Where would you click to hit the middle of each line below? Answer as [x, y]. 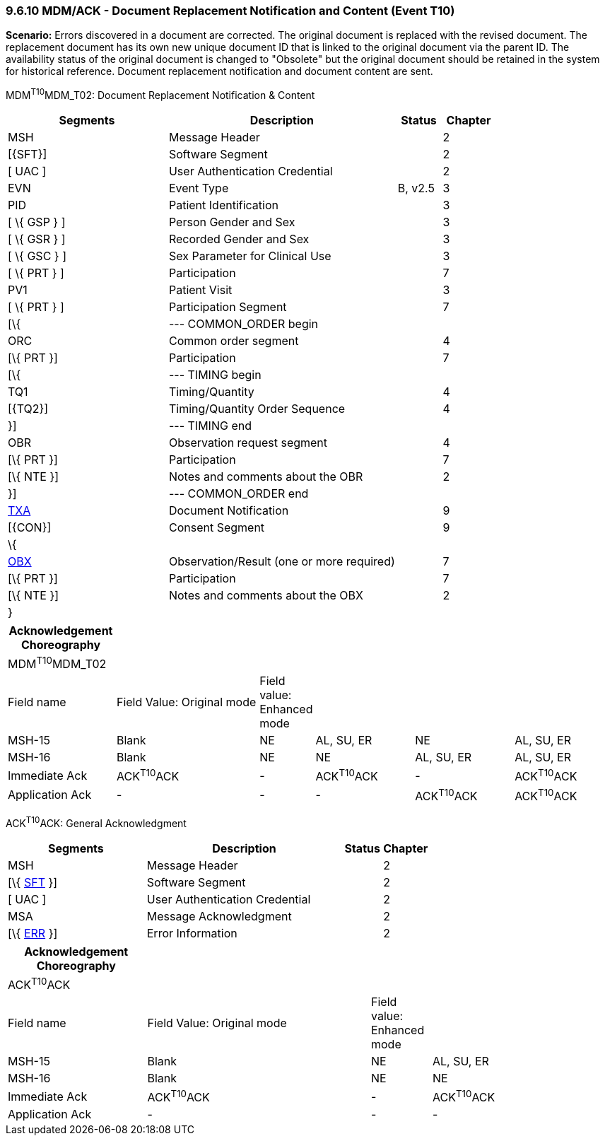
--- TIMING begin [215, 375]
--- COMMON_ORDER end [239, 494]
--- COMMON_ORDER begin [243, 324]
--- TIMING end [210, 426]
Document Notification [229, 511]
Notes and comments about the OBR [266, 477]
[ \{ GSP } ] [37, 222]
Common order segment [234, 341]
